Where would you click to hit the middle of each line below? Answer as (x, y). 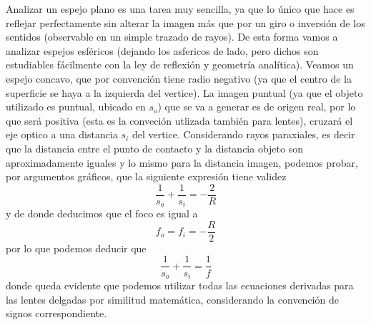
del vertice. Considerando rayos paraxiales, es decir (243, 134)
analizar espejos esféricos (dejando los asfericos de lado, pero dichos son (162, 50)
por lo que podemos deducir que (76, 248)
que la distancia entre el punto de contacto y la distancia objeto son (154, 148)
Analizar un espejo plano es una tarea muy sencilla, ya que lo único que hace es (180, 9)
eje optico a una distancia (62, 134)
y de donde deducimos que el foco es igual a (102, 213)
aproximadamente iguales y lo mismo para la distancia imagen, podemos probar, (182, 162)
